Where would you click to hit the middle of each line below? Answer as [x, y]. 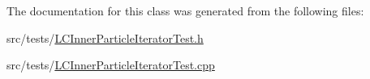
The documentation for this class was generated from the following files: [185, 10]
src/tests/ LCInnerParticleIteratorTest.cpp [111, 65]
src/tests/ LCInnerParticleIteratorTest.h [105, 37]
